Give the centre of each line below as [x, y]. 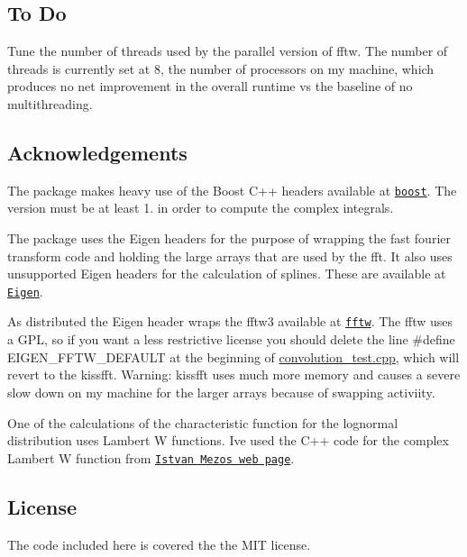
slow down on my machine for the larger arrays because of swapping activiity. [221, 392]
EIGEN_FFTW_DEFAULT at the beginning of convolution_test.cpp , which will [233, 356]
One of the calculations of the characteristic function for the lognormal [203, 422]
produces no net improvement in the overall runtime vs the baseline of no [210, 86]
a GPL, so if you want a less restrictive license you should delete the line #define [231, 339]
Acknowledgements [97, 152]
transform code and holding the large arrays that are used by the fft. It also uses [230, 256]
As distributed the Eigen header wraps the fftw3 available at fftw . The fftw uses [230, 321]
